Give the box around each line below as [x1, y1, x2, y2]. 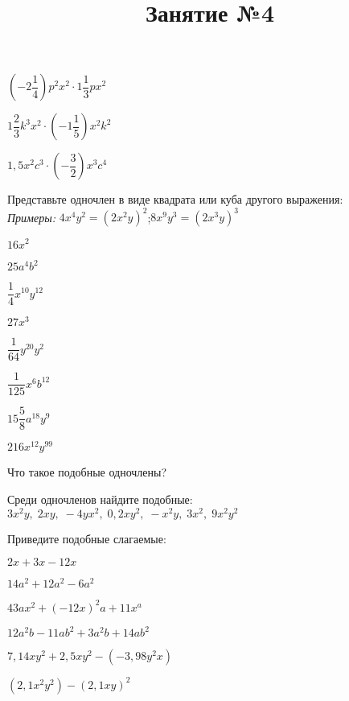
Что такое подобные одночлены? [7, 464, 167, 480]
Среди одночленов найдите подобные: [7, 491, 193, 508]
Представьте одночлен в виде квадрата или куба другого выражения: [7, 191, 343, 208]
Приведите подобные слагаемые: [7, 530, 166, 546]
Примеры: [7, 208, 56, 225]
